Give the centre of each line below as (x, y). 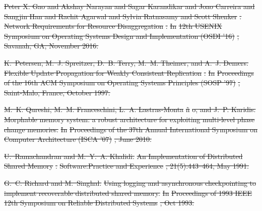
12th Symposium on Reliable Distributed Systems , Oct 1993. (99, 203)
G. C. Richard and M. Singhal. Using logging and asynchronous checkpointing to (130, 182)
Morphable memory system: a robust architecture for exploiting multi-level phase (129, 119)
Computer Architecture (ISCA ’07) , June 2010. (78, 139)
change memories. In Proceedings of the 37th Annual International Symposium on (131, 129)
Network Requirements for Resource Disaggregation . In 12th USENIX (113, 26)
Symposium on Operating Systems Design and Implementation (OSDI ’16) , (122, 36)
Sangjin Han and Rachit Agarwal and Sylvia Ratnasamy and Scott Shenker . (123, 16)
